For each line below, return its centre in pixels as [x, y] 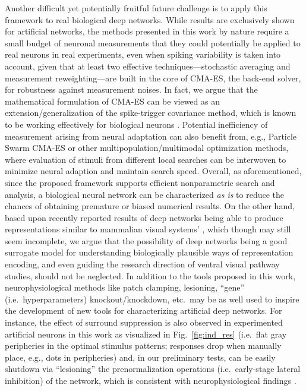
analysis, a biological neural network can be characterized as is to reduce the [145, 194]
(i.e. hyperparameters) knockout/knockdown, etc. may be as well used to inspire [152, 299]
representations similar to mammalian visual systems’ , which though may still [148, 229]
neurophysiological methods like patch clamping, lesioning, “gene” [125, 287]
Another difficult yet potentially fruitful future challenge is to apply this [136, 8]
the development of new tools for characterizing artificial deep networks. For [143, 310]
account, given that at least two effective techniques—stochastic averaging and [148, 66]
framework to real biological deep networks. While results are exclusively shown [150, 19]
